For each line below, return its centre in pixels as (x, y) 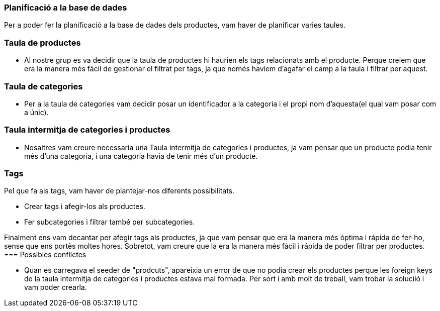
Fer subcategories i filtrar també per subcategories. (110, 222)
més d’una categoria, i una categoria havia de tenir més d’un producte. (141, 156)
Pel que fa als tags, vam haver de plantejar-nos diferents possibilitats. (119, 191)
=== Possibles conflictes (45, 255)
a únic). (36, 112)
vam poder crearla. (56, 287)
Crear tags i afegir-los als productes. (85, 206)
